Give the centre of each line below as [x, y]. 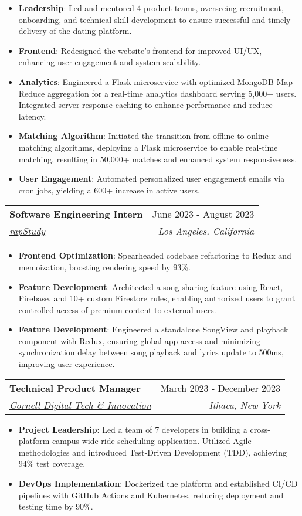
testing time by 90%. [56, 506]
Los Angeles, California [206, 231]
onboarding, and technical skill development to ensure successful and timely [155, 19]
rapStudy [28, 231]
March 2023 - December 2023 [220, 388]
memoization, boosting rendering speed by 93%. [104, 267]
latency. [32, 116]
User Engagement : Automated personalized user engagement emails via [152, 179]
